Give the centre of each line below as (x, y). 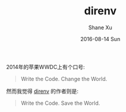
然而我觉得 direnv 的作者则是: (42, 91)
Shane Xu (100, 27)
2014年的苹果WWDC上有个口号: (46, 67)
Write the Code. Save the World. (60, 103)
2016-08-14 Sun (100, 39)
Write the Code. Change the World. (64, 79)
